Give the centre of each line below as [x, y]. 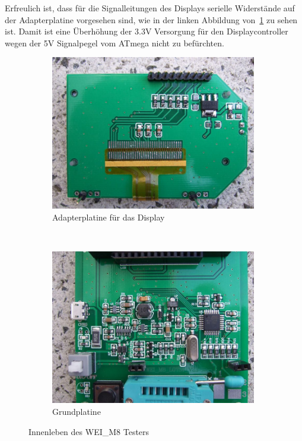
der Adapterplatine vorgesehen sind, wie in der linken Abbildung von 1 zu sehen [151, 19]
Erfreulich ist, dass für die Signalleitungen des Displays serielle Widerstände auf [150, 8]
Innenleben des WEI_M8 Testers [89, 431]
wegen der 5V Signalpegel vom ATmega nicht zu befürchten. [115, 42]
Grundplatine [77, 411]
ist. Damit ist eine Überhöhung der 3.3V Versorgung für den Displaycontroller [147, 31]
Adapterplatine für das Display [109, 217]
